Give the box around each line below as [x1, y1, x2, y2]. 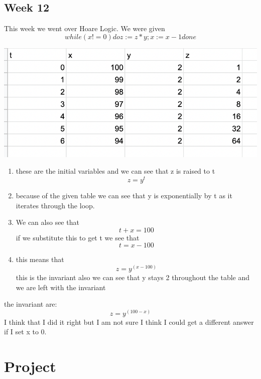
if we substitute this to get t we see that [16, 232, 140, 242]
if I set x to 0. [4, 326, 47, 337]
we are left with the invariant [16, 282, 106, 292]
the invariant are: [4, 299, 57, 309]
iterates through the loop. [16, 200, 95, 210]
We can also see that [16, 217, 79, 227]
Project [4, 356, 56, 376]
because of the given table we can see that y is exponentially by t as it [16, 190, 232, 201]
